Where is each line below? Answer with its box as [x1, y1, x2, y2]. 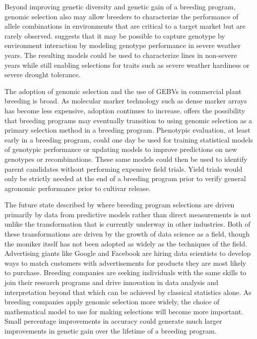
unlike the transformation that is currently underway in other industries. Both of [4, 219, 251, 229]
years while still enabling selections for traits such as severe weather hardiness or [4, 59, 250, 70]
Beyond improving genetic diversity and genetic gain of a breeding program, [4, 1, 236, 11]
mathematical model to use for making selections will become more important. [4, 306, 243, 316]
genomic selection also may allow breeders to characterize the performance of [4, 11, 239, 21]
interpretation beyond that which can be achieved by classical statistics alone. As [4, 287, 252, 297]
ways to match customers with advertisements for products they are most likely [4, 257, 247, 268]
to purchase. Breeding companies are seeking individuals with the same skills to [4, 267, 247, 278]
